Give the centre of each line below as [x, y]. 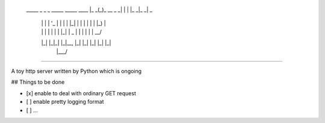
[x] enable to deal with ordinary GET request [81, 93]
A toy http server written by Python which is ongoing [76, 71]
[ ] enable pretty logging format [65, 102]
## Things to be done [38, 82]
